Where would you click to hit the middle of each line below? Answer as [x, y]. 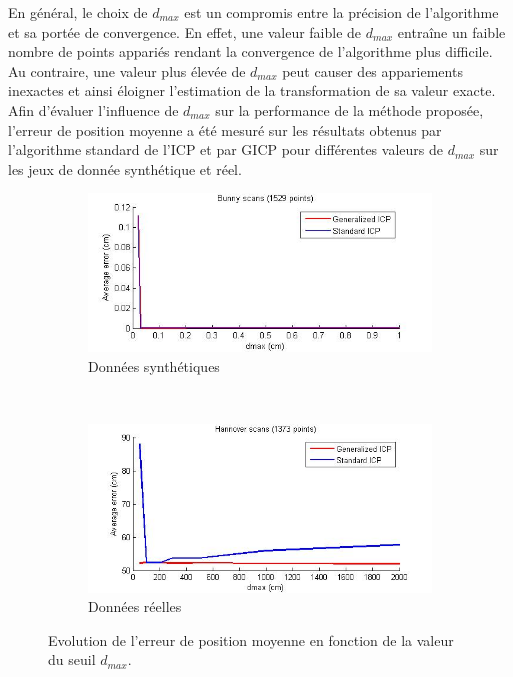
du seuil [72, 659]
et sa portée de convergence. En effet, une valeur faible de [185, 31]
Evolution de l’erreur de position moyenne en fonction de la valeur [251, 639]
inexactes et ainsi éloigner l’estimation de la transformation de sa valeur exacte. [252, 90]
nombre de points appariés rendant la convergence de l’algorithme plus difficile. [250, 51]
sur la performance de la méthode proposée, [349, 109]
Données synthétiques [154, 365]
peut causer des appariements [372, 70]
